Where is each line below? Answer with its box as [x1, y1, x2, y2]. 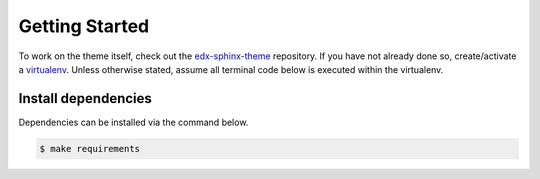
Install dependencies [18, 90, 152, 107]
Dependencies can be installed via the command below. [18, 116, 249, 128]
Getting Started [18, 15, 150, 37]
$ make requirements [39, 143, 140, 154]
